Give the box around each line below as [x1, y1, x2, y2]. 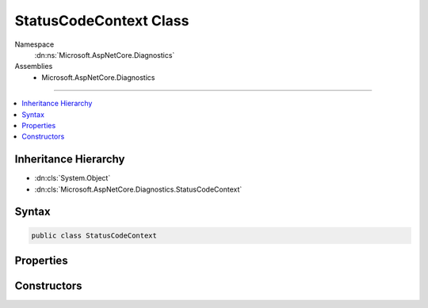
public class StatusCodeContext [31, 230, 158, 240]
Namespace [14, 40, 55, 49]
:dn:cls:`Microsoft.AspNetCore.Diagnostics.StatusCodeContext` [34, 184, 243, 194]
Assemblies [14, 62, 53, 71]
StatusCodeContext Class [14, 12, 189, 29]
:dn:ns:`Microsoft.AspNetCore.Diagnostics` [34, 50, 175, 59]
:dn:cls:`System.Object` [34, 173, 111, 183]
